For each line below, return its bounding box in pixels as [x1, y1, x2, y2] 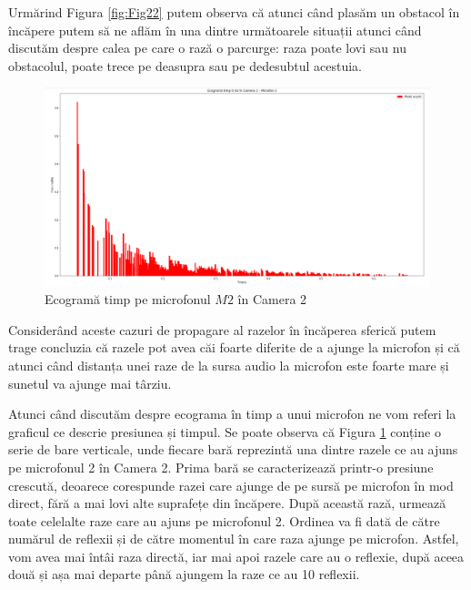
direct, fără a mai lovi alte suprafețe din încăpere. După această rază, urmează [8, 493, 446, 513]
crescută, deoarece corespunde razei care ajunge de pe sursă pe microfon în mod [8, 475, 454, 494]
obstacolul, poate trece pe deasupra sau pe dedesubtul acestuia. [8, 56, 362, 75]
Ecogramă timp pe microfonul [45, 290, 211, 309]
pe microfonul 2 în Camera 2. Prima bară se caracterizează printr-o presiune [8, 457, 434, 476]
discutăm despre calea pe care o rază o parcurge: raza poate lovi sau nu [8, 38, 406, 57]
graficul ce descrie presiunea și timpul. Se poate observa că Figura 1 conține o [8, 422, 441, 441]
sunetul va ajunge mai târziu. [8, 373, 172, 392]
